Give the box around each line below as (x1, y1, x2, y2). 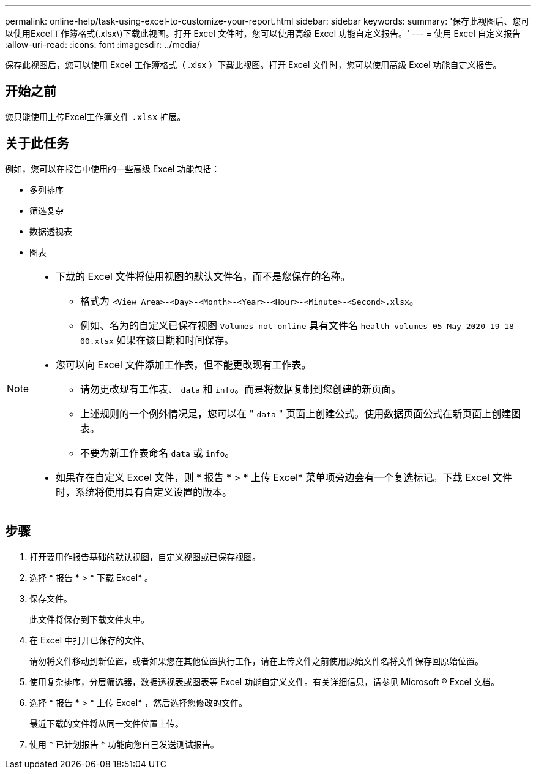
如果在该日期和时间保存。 (116, 333, 234, 346)
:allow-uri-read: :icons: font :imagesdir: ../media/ (5, 39, 200, 50)
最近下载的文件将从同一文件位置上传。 (29, 718, 184, 729)
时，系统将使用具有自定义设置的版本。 (56, 485, 233, 498)
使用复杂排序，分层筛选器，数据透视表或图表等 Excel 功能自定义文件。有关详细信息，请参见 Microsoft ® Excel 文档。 (29, 676, 500, 687)
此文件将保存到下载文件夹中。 (29, 613, 149, 624)
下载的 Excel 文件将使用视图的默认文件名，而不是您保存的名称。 (56, 270, 351, 283)
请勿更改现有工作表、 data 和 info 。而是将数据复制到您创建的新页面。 (80, 382, 401, 395)
